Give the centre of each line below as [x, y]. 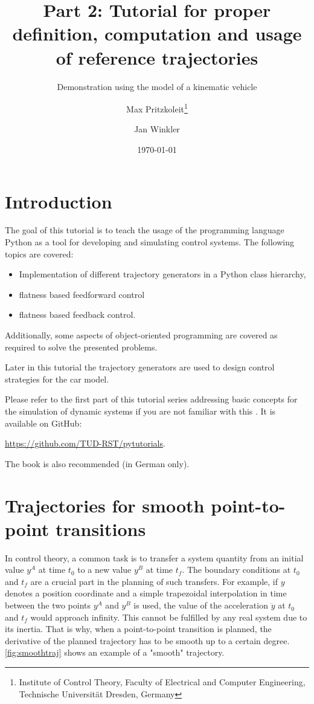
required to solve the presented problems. [81, 347]
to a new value [104, 570]
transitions [101, 528]
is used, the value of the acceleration [201, 605]
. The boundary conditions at [236, 570]
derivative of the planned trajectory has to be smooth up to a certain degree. [147, 640]
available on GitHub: [43, 423]
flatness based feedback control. [77, 315]
